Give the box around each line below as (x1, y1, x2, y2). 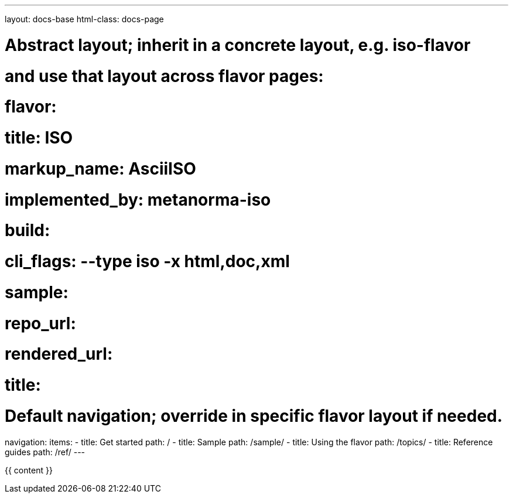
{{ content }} (5, 465, 53, 475)
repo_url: (5, 313, 76, 333)
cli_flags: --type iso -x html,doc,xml (5, 251, 290, 271)
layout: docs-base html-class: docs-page (5, 14, 164, 24)
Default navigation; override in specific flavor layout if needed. (5, 405, 503, 426)
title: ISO (5, 128, 73, 148)
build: (5, 220, 50, 241)
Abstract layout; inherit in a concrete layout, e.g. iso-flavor (5, 35, 471, 55)
